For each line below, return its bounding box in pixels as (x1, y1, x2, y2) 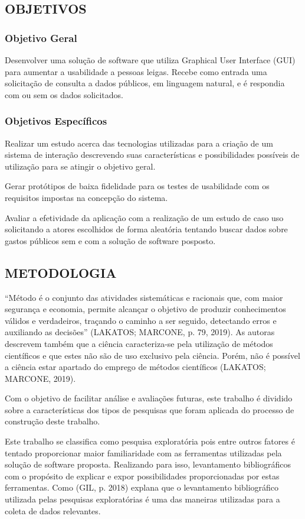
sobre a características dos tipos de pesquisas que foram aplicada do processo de (5, 403, 294, 416)
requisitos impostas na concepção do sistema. (5, 191, 168, 203)
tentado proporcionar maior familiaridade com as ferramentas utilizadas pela (5, 446, 282, 459)
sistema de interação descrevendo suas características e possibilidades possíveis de (5, 148, 300, 161)
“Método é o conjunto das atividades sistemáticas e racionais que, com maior (5, 291, 283, 303)
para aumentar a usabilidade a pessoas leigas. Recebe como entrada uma (5, 65, 267, 77)
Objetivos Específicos (5, 113, 107, 128)
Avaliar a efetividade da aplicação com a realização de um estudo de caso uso (5, 211, 284, 223)
